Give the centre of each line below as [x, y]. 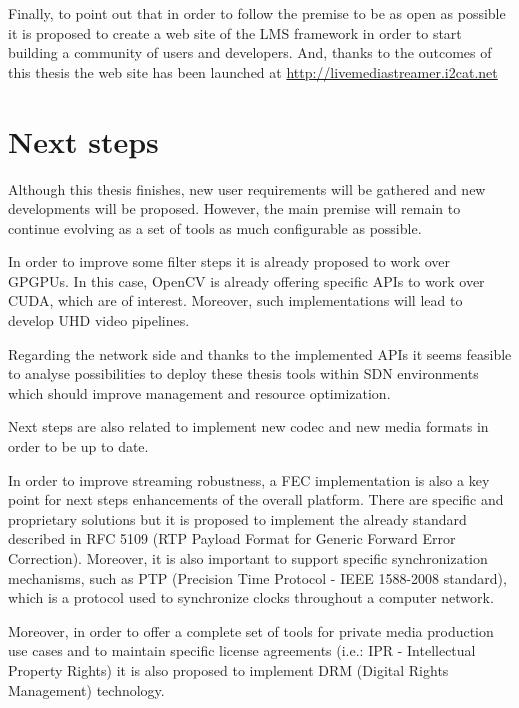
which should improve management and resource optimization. [199, 392]
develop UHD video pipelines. [99, 320]
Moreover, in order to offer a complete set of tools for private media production [251, 630]
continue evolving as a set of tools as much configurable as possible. [215, 227]
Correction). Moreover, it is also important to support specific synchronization [248, 558]
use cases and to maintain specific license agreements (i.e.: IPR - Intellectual [242, 650]
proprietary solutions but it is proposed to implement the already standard [237, 518]
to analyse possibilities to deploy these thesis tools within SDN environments [243, 373]
